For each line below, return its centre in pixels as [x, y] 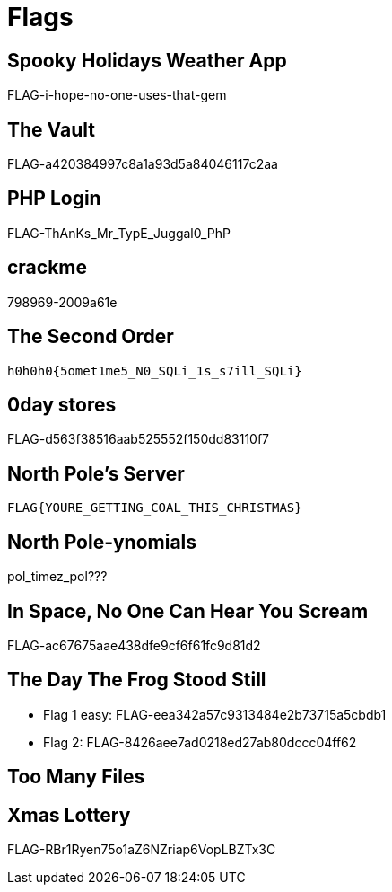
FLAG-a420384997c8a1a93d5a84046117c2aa [143, 164]
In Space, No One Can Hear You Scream [188, 611]
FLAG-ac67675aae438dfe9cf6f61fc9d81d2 [134, 645]
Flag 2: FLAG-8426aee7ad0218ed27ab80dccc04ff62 [200, 742]
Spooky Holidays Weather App [147, 60]
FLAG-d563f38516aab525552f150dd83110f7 [139, 439]
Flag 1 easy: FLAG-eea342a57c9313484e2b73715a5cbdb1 [215, 714]
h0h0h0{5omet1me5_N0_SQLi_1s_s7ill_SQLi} [155, 371]
